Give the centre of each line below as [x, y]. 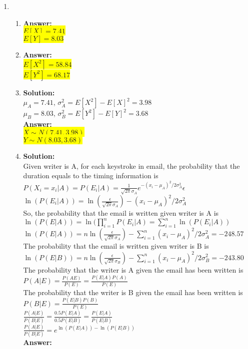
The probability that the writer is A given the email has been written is [133, 269]
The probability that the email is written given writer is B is [116, 246]
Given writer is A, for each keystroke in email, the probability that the [131, 166]
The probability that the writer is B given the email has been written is [133, 292]
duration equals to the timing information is [91, 175]
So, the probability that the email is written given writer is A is [121, 213]
